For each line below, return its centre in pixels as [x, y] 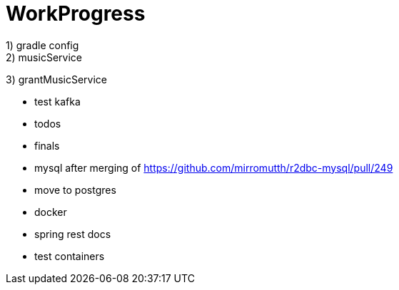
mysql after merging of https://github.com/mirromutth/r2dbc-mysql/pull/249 [214, 167]
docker [51, 212]
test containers [70, 256]
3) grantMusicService [57, 79]
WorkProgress [76, 14]
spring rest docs [73, 234]
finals [47, 145]
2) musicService [44, 57]
